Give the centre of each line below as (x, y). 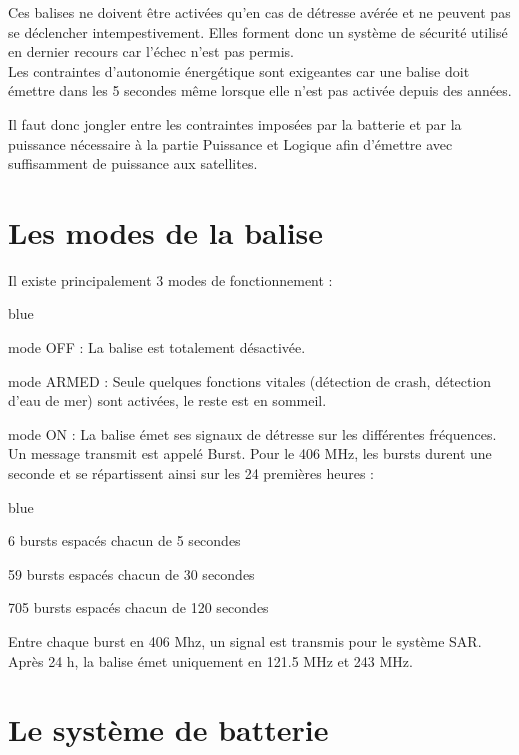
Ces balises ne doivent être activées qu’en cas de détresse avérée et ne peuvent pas (259, 12)
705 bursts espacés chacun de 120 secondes (138, 607)
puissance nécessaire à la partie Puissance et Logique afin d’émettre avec (230, 143)
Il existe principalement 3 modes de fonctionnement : (170, 279)
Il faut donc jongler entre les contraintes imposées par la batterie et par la (235, 123)
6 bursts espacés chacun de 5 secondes (124, 540)
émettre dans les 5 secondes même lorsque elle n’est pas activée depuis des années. (260, 90)
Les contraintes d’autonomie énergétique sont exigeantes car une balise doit (239, 70)
